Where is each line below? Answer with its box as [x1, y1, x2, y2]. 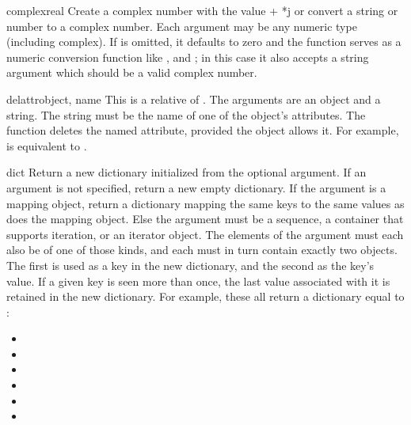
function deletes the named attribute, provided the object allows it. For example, [6, 122, 399, 139]
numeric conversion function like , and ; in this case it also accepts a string [6, 48, 369, 65]
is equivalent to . [6, 137, 87, 154]
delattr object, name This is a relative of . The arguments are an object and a [6, 90, 381, 107]
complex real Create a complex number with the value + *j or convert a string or [6, 2, 398, 18]
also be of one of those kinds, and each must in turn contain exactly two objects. [6, 241, 398, 258]
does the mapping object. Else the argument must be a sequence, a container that [6, 211, 404, 227]
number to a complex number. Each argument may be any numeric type [6, 17, 357, 34]
